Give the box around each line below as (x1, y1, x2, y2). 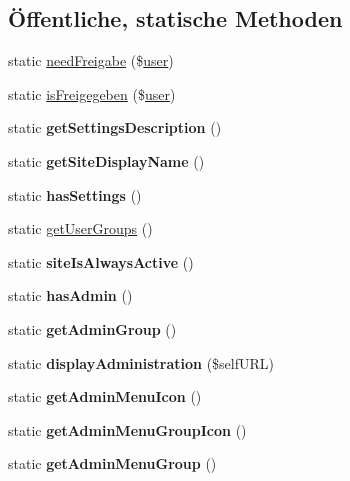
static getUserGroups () (8, 218, 153, 239)
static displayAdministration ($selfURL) (8, 352, 275, 373)
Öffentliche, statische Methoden (8, 3, 343, 34)
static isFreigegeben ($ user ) (8, 83, 176, 104)
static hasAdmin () (8, 285, 133, 306)
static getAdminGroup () (8, 318, 177, 339)
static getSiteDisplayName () (8, 150, 205, 171)
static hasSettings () (8, 184, 142, 205)
